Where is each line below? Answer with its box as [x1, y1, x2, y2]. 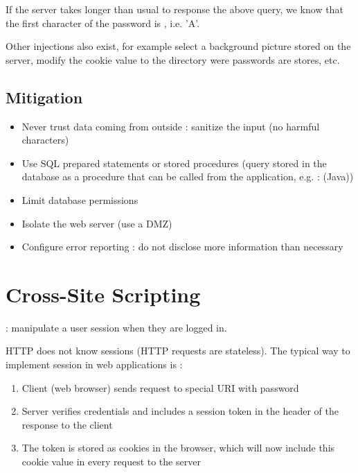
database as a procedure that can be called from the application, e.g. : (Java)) [21, 169, 354, 184]
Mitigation [6, 86, 83, 108]
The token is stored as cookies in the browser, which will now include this [21, 440, 335, 455]
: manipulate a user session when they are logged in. [6, 320, 227, 334]
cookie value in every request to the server [21, 454, 201, 469]
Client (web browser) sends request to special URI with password [21, 380, 299, 395]
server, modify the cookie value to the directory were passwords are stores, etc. [6, 52, 340, 67]
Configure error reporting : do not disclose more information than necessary [21, 239, 343, 254]
